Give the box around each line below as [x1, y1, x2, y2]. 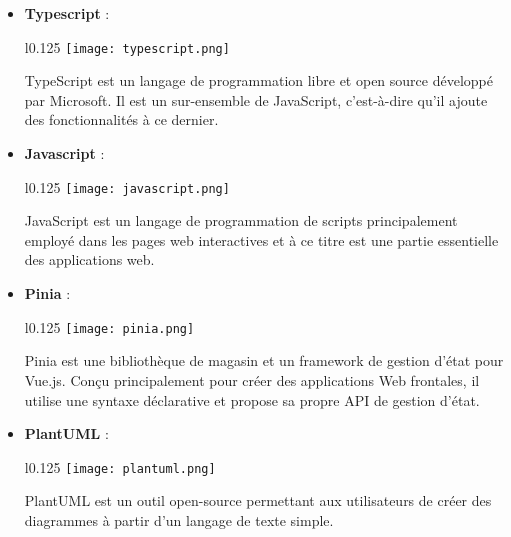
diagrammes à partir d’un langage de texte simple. [24, 509, 334, 530]
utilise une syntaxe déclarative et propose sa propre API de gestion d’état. [24, 389, 480, 410]
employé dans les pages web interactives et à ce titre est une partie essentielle [24, 229, 499, 250]
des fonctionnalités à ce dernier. [24, 109, 219, 130]
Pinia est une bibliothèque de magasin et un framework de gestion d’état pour [24, 350, 504, 371]
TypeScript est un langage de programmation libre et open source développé [24, 70, 493, 91]
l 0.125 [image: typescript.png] [24, 36, 230, 57]
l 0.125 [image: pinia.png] [24, 316, 195, 337]
